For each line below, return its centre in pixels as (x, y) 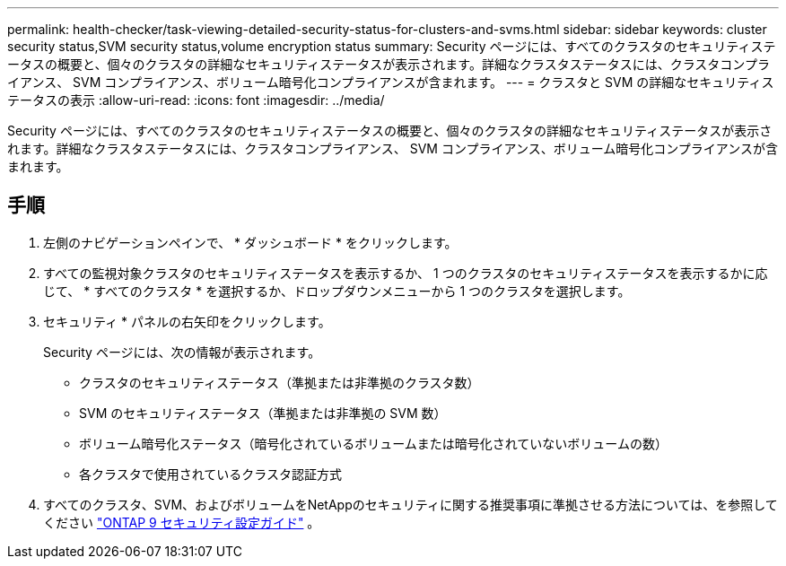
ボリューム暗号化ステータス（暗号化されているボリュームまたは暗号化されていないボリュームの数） (373, 443)
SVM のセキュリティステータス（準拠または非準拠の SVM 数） (263, 413)
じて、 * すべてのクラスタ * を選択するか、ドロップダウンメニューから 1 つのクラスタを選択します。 (337, 291)
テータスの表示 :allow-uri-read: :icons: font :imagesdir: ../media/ (196, 100)
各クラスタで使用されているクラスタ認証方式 (211, 474)
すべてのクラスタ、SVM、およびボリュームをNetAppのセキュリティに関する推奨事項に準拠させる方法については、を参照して (410, 504)
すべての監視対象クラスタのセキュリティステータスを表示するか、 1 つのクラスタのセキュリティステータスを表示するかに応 (406, 273)
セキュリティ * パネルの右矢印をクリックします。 (187, 321)
